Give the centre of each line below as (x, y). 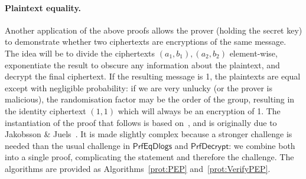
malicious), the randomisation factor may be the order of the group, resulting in (150, 99)
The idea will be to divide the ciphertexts (80, 53)
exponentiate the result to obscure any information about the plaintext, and (142, 64)
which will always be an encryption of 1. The (199, 110)
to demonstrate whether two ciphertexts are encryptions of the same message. (146, 42)
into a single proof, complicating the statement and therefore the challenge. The (149, 157)
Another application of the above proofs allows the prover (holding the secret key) (154, 30)
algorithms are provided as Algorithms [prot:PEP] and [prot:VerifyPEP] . (138, 168)
